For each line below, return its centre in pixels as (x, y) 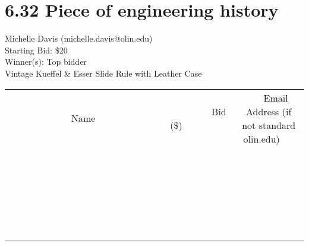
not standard (269, 125)
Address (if (269, 111)
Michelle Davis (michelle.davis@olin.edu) (79, 38)
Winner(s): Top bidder (46, 61)
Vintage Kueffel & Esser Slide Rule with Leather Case (103, 73)
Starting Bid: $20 (36, 50)
